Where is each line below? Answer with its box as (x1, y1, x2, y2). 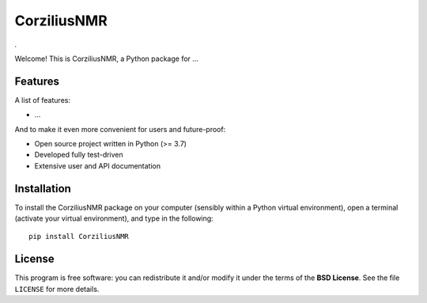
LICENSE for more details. (14, 284, 100, 294)
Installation (14, 182, 71, 195)
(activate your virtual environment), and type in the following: (14, 214, 213, 223)
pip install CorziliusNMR (28, 232, 130, 241)
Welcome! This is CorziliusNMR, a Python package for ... (14, 54, 199, 63)
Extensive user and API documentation (34, 161, 161, 170)
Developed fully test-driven (34, 150, 124, 160)
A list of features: (14, 95, 71, 104)
